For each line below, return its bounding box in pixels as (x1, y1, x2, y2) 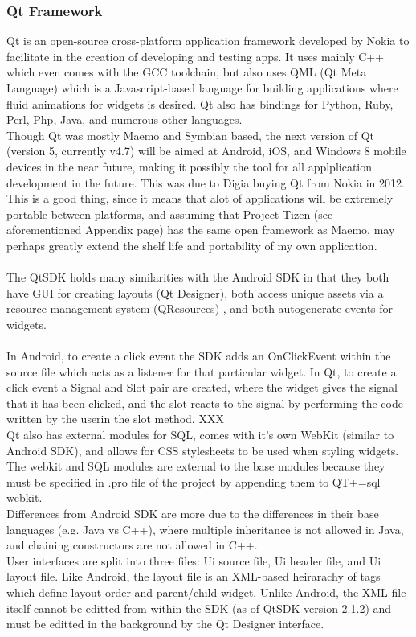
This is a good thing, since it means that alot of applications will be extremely (6, 190, 394, 207)
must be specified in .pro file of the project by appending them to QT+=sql (6, 473, 381, 490)
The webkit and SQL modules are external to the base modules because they (6, 458, 385, 475)
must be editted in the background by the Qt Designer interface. (6, 615, 324, 632)
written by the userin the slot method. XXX (6, 410, 224, 427)
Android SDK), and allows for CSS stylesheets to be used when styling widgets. (6, 442, 399, 458)
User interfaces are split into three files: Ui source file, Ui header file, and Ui (6, 552, 381, 569)
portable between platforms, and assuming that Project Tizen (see (6, 205, 333, 222)
